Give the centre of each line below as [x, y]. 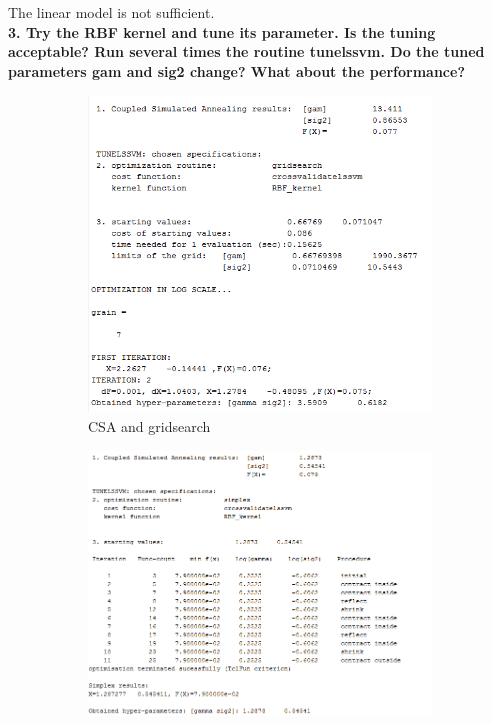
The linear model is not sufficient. [111, 12]
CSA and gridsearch [149, 425]
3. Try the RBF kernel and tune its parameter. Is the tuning [222, 31]
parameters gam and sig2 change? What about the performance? [236, 70]
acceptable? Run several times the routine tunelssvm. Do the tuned [246, 51]
